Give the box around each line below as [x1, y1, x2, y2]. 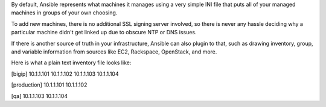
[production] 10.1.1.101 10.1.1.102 [11, 81, 88, 88]
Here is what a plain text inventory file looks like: [11, 59, 132, 66]
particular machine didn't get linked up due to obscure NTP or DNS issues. [11, 29, 197, 36]
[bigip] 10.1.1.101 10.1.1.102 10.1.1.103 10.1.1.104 [11, 70, 119, 78]
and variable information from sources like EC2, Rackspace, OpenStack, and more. [11, 48, 217, 55]
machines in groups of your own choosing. [11, 9, 118, 16]
